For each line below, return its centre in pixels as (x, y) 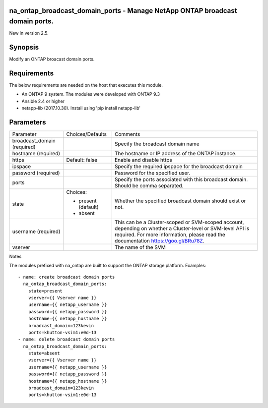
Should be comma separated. (149, 186)
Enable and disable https (143, 160)
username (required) (36, 232)
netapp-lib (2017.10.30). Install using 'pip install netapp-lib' (81, 108)
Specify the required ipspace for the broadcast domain (179, 166)
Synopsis (24, 47)
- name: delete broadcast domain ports (67, 339)
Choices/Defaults (86, 134)
